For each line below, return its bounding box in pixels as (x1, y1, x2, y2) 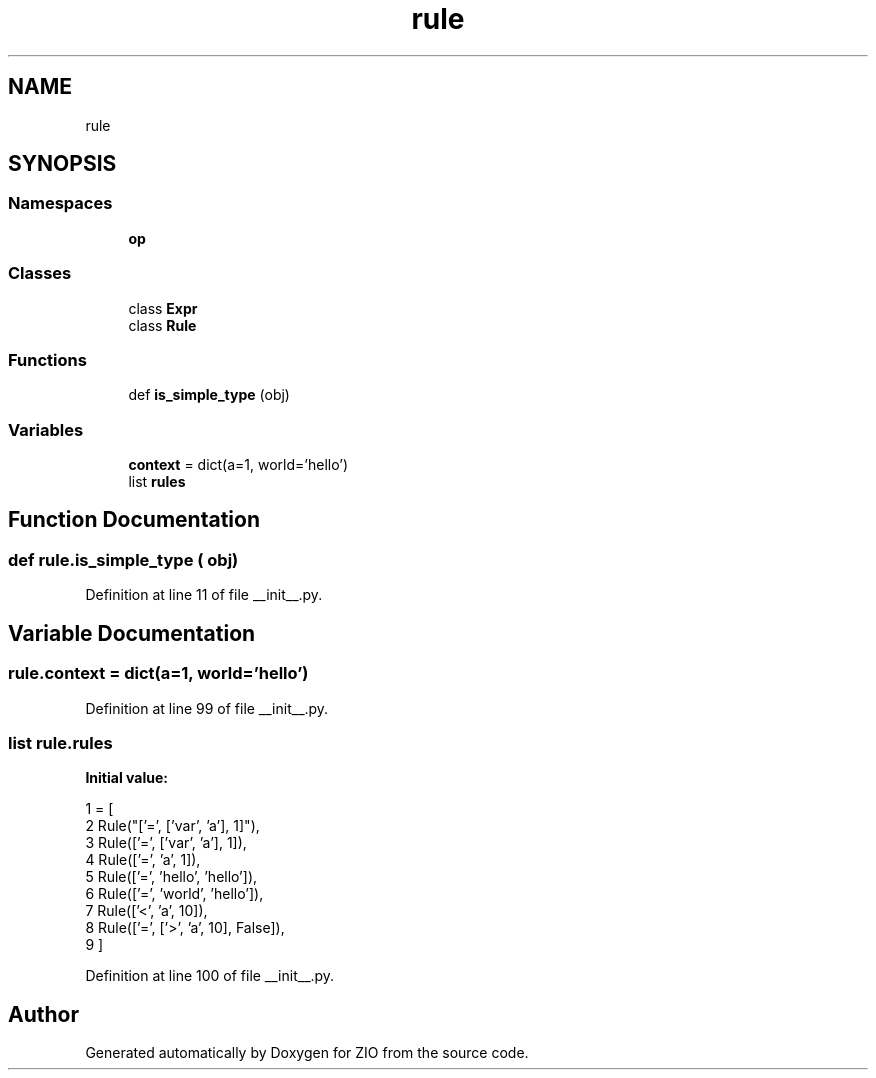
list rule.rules (8, 732, 113, 753)
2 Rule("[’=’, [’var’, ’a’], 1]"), (85, 817, 260, 835)
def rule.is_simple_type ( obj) (8, 549, 239, 570)
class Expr (128, 299, 198, 317)
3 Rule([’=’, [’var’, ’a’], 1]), (85, 834, 247, 852)
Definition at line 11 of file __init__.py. (85, 586, 323, 604)
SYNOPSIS (8, 151, 117, 177)
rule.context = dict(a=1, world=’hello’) (8, 663, 309, 684)
